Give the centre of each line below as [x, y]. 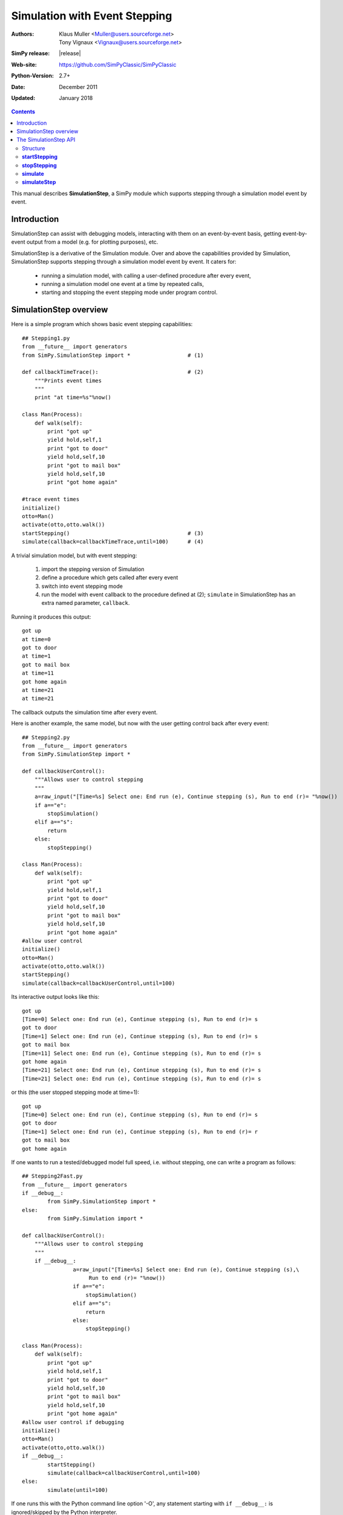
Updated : [23, 98]
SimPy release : [31, 53]
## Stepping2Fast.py [52, 1176]
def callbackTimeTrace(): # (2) [113, 372]
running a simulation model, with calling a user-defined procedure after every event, [146, 275]
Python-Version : [33, 76]
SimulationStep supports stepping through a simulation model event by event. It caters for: [124, 262]
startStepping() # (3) [113, 533]
